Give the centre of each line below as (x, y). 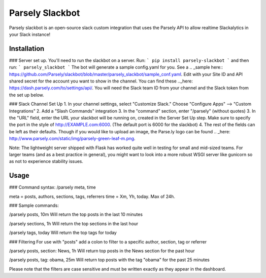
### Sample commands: (34, 205)
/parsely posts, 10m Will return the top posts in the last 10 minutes (76, 214)
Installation (27, 49)
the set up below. (27, 95)
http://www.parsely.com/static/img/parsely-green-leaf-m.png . (72, 139)
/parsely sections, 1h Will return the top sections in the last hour (74, 223)
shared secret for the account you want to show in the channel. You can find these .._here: (101, 81)
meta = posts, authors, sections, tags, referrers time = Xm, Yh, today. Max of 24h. (92, 196)
